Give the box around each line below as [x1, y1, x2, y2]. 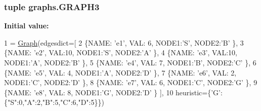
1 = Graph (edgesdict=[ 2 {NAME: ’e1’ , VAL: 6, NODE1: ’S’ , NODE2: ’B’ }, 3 [4, 37, 244, 48]
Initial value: [4, 20, 49, 31]
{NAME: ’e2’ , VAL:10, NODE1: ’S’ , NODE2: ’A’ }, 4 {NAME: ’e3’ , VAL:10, [4, 47, 237, 58]
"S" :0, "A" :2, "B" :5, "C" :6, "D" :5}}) [8, 97, 104, 107]
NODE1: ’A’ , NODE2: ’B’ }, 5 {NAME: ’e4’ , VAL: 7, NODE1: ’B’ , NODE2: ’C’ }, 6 [4, 57, 256, 67]
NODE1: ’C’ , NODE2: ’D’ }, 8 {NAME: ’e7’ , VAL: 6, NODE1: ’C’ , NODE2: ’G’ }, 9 [4, 77, 257, 88]
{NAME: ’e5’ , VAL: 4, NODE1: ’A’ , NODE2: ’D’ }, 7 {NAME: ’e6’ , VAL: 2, [4, 67, 237, 78]
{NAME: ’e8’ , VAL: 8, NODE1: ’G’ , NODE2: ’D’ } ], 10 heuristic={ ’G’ [4, 87, 221, 97]
